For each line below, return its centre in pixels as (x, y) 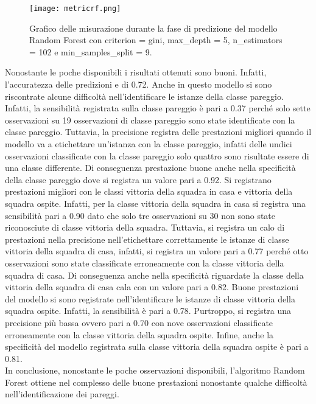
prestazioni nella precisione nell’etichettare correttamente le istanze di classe (147, 239)
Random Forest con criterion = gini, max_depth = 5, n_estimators (156, 40)
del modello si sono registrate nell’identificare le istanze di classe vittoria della (150, 298)
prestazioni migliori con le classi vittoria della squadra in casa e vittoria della (149, 191)
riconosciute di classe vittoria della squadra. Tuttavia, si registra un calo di (145, 227)
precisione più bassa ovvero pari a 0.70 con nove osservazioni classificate (139, 322)
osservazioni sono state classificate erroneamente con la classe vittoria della (145, 263)
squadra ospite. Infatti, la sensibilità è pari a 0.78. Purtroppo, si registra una (148, 311)
